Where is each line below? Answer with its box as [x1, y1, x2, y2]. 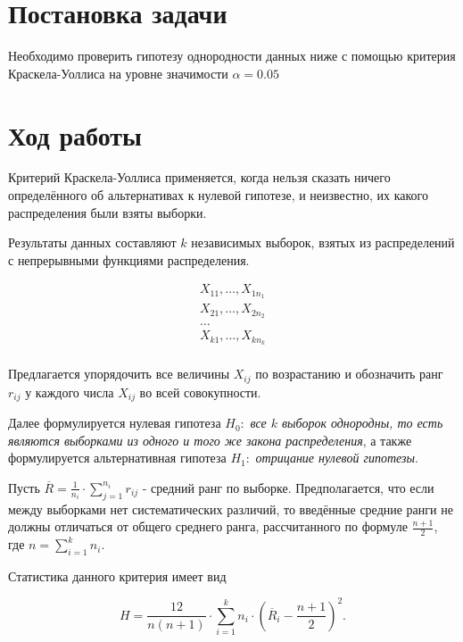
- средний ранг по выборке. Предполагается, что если [142, 478, 434, 496]
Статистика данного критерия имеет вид [8, 566, 227, 585]
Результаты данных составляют [8, 233, 177, 252]
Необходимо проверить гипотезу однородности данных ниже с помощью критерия [8, 46, 456, 65]
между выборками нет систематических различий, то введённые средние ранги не [8, 499, 453, 518]
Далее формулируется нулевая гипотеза [8, 413, 221, 432]
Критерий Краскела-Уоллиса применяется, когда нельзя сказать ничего [8, 168, 391, 187]
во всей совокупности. [139, 382, 261, 401]
